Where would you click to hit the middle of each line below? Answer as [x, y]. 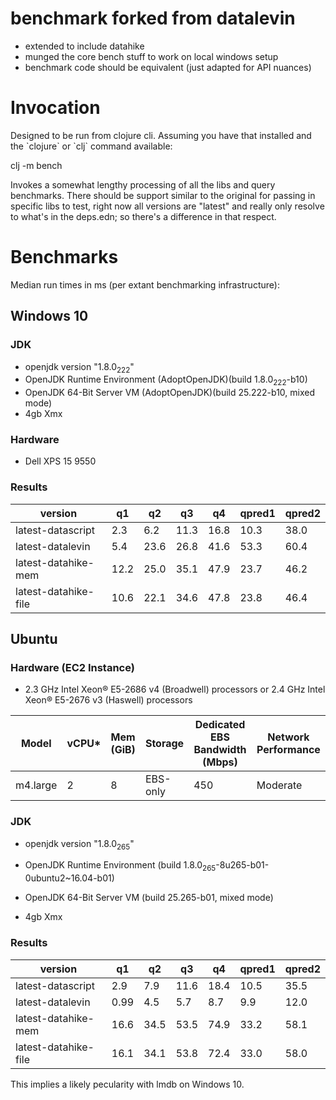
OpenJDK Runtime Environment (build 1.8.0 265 [120, 866]
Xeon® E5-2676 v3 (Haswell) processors [108, 700]
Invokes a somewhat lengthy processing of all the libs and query [143, 184]
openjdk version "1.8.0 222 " [79, 367]
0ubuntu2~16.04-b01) [69, 878]
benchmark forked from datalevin [153, 18]
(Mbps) [220, 762]
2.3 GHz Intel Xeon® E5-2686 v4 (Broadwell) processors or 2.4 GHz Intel [175, 689]
